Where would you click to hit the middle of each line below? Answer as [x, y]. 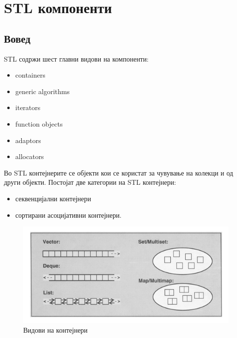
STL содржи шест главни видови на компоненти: [76, 58]
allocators [30, 156]
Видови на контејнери [56, 330]
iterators [28, 107]
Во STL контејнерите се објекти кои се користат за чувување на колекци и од [118, 172]
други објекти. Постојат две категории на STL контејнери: [90, 182]
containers [30, 75]
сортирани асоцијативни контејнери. [68, 215]
